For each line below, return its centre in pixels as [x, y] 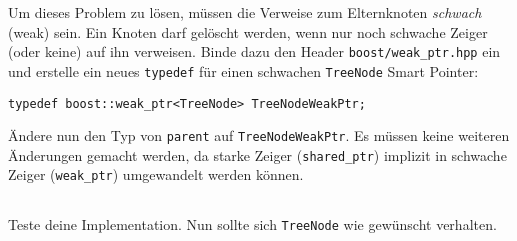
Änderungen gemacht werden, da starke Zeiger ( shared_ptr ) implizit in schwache [257, 154]
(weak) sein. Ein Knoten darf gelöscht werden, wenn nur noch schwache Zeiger [248, 31]
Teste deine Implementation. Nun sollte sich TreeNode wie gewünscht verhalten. [252, 223]
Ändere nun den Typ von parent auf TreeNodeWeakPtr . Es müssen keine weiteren [259, 135]
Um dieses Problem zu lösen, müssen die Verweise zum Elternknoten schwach [245, 12]
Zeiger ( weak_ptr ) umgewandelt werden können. [156, 174]
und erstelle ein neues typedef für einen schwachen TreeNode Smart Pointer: [243, 70]
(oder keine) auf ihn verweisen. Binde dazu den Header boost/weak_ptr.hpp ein [254, 51]
